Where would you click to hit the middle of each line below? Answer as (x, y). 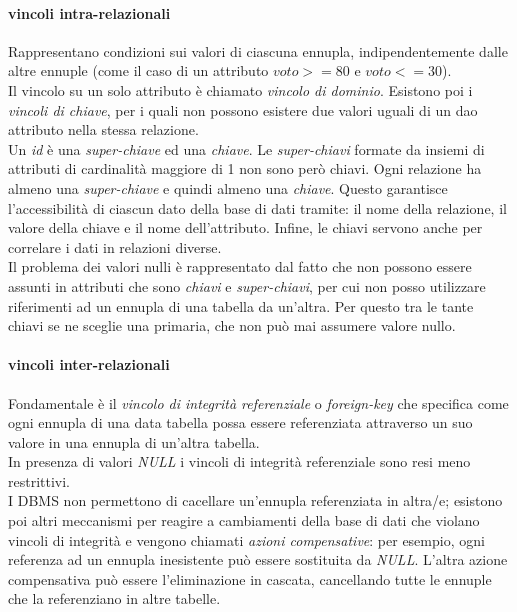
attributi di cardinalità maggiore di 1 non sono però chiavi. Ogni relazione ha (245, 168)
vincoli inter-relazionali (89, 364)
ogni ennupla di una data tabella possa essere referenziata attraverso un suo (240, 422)
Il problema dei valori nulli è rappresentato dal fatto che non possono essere (240, 266)
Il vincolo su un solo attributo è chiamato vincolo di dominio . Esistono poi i (240, 89)
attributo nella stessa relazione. (103, 129)
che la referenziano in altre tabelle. (114, 598)
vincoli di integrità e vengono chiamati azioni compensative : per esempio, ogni (246, 539)
